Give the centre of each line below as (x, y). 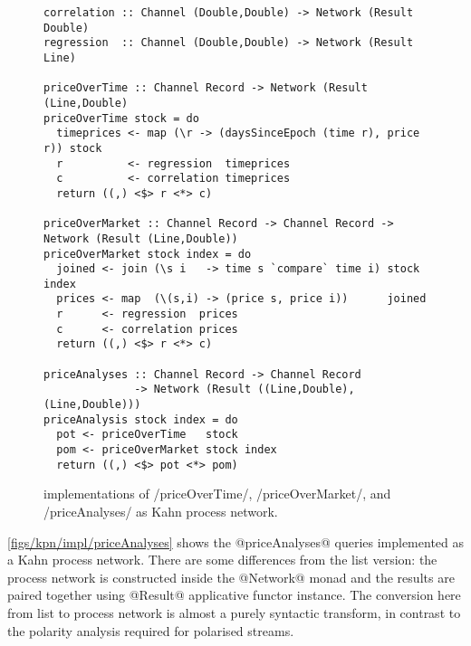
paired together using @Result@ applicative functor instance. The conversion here (234, 595)
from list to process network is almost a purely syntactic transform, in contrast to (234, 612)
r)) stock (73, 148)
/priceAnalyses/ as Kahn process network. (161, 511)
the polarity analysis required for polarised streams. (151, 630)
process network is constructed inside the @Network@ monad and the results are (231, 577)
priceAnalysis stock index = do (141, 419)
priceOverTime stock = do (121, 118)
